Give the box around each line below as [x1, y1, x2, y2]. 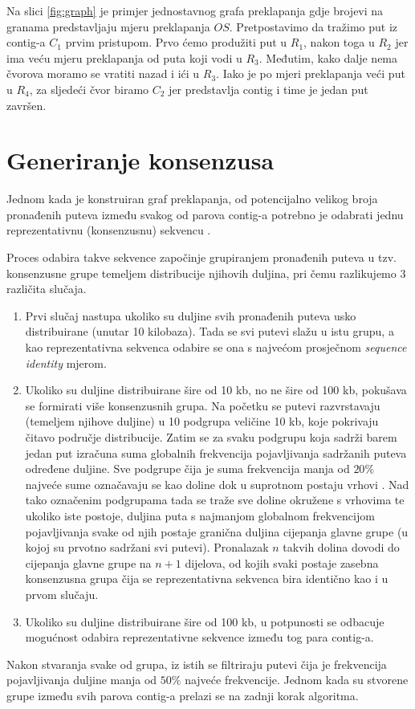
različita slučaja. [6, 280, 87, 297]
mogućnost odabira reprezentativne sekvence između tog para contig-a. [25, 629, 374, 646]
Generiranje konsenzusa [6, 144, 275, 177]
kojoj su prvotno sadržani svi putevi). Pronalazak [25, 539, 269, 556]
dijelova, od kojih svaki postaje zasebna [185, 554, 379, 571]
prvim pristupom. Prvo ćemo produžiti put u [65, 34, 287, 51]
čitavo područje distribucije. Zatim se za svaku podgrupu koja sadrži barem [25, 429, 397, 445]
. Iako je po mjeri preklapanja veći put [216, 65, 405, 82]
